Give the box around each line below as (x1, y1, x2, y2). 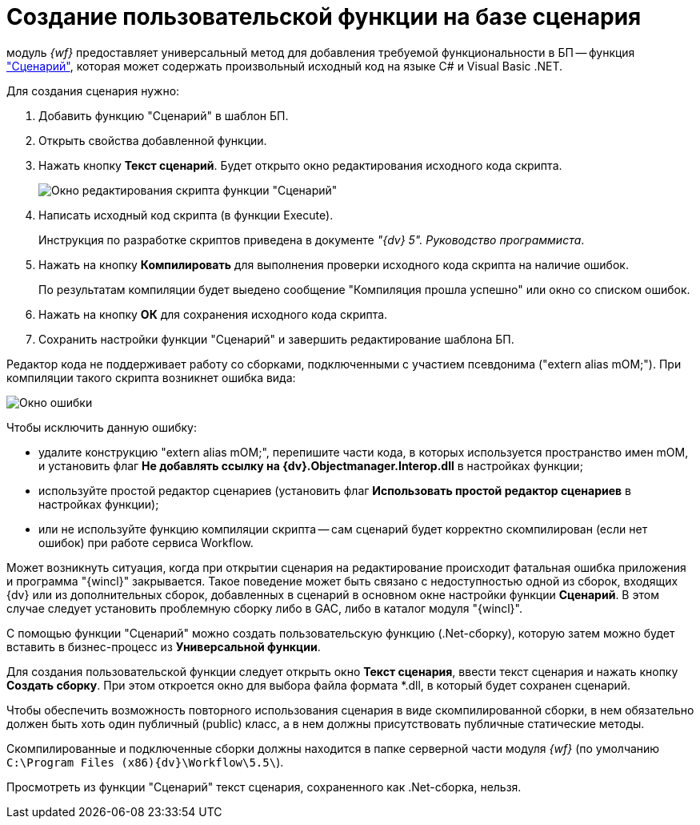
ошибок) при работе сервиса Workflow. (38, 535, 254, 549)
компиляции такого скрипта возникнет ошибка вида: (6, 370, 296, 384)
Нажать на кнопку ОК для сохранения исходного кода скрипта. (38, 307, 388, 321)
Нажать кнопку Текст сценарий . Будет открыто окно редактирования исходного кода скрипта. (38, 158, 562, 172)
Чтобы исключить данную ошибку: (6, 420, 197, 434)
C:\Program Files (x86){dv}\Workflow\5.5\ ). (6, 755, 284, 769)
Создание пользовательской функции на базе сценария (6, 3, 642, 30)
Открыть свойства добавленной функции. (38, 133, 267, 147)
